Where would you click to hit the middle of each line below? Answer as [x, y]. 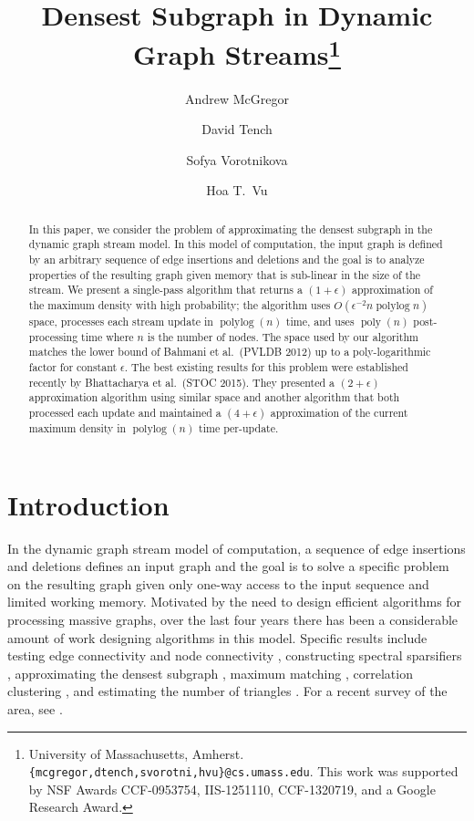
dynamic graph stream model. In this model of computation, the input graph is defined [236, 244]
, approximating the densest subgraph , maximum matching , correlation [210, 673]
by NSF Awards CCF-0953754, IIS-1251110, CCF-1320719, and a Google [232, 789]
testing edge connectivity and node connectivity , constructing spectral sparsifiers [235, 655]
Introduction [88, 504]
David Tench [237, 129]
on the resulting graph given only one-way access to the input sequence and [218, 583]
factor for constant [73, 367]
